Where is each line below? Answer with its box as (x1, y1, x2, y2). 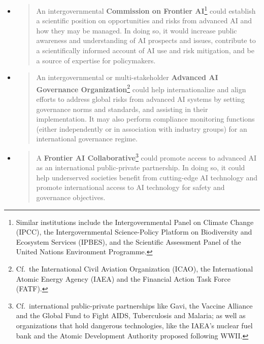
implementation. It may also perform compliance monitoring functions (36, 113, 255, 124)
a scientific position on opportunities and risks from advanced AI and (36, 15, 252, 26)
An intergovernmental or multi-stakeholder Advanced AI (36, 72, 218, 83)
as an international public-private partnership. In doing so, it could (36, 162, 245, 173)
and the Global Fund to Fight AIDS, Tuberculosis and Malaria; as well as (16, 310, 246, 321)
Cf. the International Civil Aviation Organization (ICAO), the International (16, 263, 253, 274)
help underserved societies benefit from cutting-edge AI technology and (36, 172, 258, 182)
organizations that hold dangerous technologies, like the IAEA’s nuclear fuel (16, 320, 253, 330)
